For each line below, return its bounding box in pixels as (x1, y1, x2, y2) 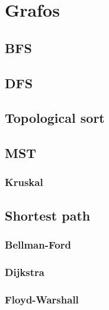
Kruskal (5, 175, 43, 190)
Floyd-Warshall (5, 292, 79, 306)
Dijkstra (5, 264, 44, 279)
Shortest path (5, 206, 91, 224)
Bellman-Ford (5, 237, 71, 252)
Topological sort (5, 108, 105, 127)
